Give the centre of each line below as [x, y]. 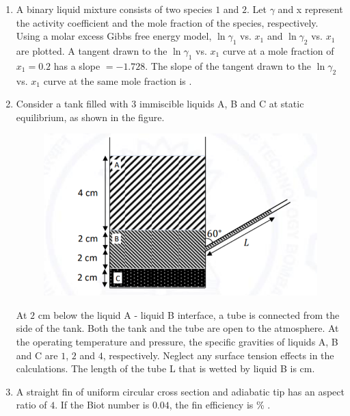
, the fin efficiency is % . [220, 405]
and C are [37, 355]
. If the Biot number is [102, 405]
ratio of [31, 405]
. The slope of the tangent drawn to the [228, 65]
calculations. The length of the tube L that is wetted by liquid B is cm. [165, 368]
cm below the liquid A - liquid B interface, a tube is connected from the [189, 314]
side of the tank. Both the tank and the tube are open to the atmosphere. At [177, 328]
